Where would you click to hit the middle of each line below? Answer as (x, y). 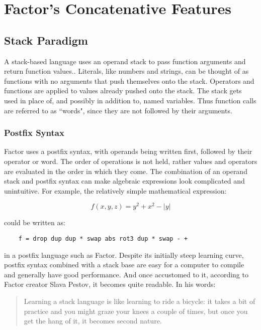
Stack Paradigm (46, 40)
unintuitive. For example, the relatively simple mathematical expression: (115, 190)
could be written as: (35, 222)
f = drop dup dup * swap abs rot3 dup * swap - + (103, 239)
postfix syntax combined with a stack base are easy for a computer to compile (124, 265)
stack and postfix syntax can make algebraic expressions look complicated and (124, 181)
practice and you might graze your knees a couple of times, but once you (136, 311)
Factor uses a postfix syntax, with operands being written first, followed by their (128, 151)
